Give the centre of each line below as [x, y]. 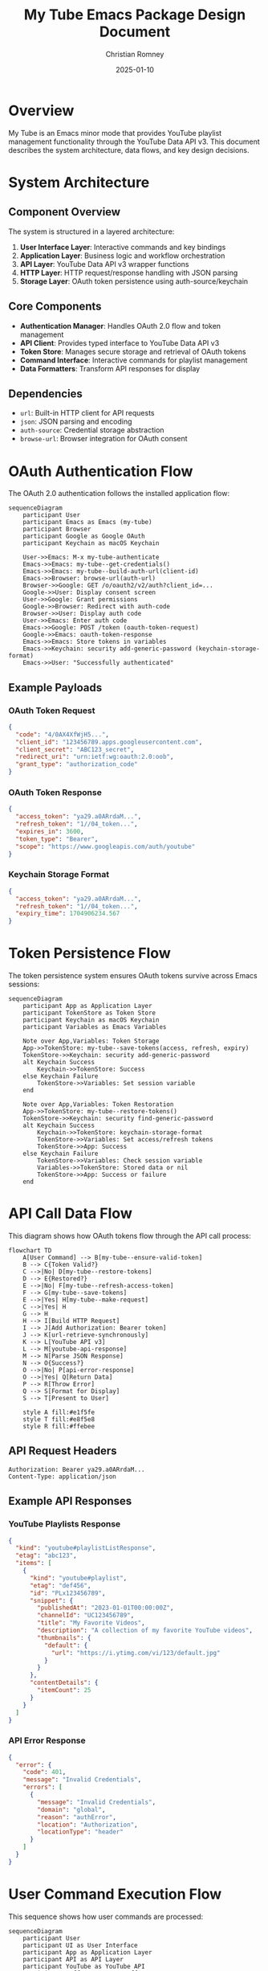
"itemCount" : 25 [64, 1690]
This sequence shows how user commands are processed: [106, 1916]
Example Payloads [55, 688]
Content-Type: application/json [62, 1477]
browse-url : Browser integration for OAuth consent [104, 439]
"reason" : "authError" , [77, 1817]
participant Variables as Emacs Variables [95, 1027]
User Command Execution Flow [115, 1894]
